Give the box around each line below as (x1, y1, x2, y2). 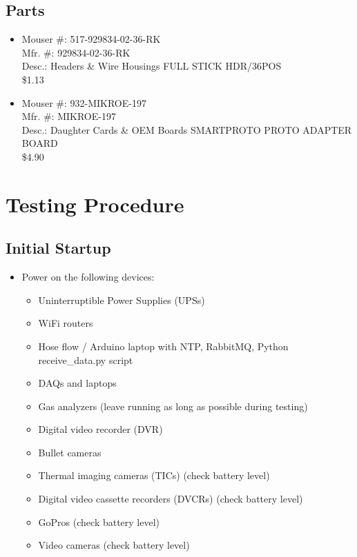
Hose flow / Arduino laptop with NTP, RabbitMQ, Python (38, 338, 289, 353)
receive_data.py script (38, 352, 133, 367)
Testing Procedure (6, 190, 184, 218)
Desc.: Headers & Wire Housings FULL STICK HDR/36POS (21, 59, 282, 73)
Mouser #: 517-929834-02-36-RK (21, 32, 161, 46)
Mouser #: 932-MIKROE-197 (21, 95, 146, 110)
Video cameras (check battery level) (38, 538, 190, 552)
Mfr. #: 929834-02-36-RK (21, 45, 131, 59)
